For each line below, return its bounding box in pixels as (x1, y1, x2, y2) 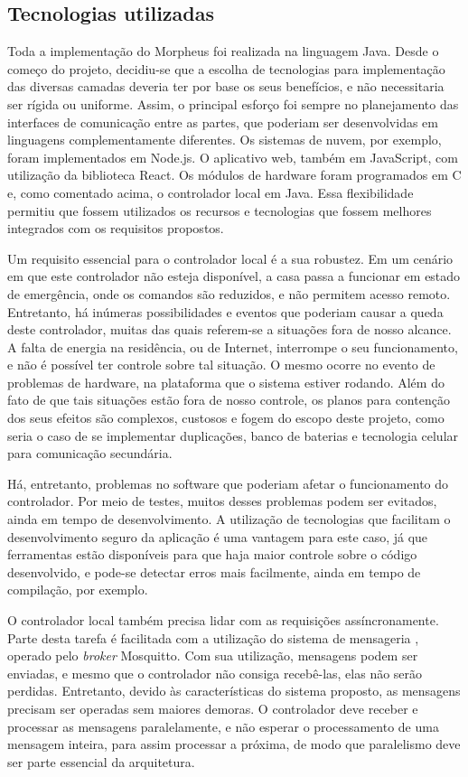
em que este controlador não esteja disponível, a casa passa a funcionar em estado (7, 267, 461, 286)
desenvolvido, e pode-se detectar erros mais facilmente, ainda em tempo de (7, 562, 421, 581)
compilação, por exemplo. (7, 580, 148, 599)
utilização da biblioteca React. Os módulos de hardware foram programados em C (7, 165, 462, 184)
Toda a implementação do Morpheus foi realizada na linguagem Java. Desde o (7, 42, 439, 61)
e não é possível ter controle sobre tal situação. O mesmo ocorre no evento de (7, 355, 435, 374)
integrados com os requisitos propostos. (7, 219, 224, 238)
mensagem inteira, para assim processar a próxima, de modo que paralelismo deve (7, 735, 461, 754)
